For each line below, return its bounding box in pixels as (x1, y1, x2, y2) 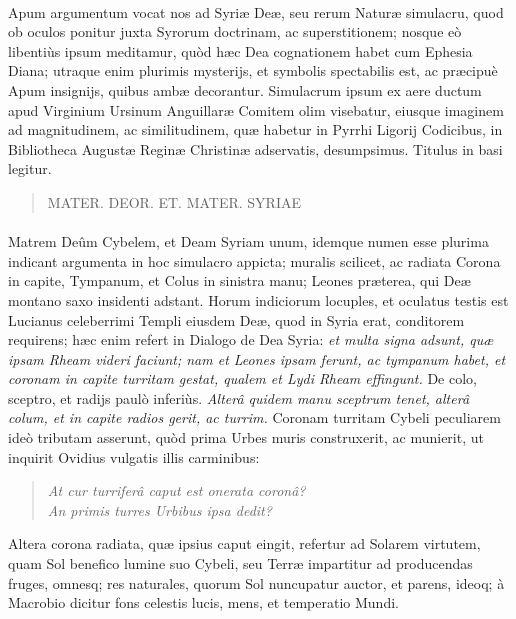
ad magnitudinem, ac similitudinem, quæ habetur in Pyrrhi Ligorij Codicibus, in (8, 119, 503, 140)
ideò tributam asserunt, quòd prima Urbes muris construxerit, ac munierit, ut (8, 427, 484, 448)
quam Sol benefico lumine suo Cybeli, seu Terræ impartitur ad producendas (8, 553, 473, 574)
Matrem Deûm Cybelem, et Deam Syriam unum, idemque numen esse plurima (8, 231, 489, 252)
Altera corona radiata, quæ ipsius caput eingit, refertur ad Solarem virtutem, (8, 533, 481, 554)
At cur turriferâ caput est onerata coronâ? (47, 480, 306, 501)
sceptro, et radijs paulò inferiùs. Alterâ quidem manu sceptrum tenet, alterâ (8, 387, 470, 408)
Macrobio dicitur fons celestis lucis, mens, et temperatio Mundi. (8, 592, 399, 613)
